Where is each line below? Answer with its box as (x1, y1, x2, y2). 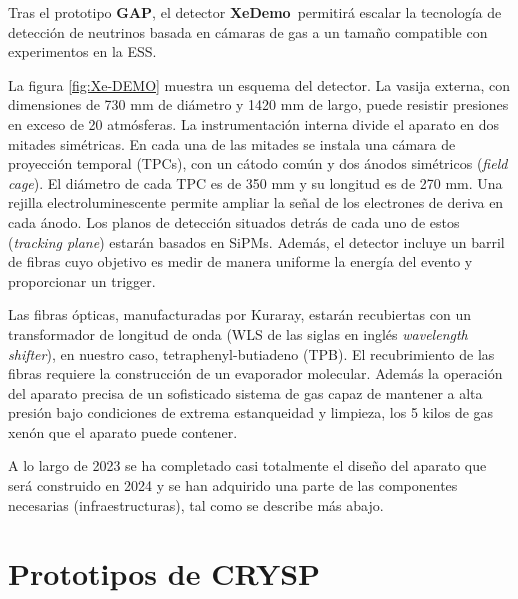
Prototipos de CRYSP (8, 553, 321, 594)
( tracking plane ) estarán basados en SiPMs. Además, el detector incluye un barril (8, 231, 505, 252)
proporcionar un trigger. (8, 270, 156, 291)
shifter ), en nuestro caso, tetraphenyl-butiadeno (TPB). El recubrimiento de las (8, 343, 495, 364)
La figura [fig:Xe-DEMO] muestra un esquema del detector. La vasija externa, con (8, 74, 511, 95)
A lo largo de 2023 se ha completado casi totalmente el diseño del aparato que (8, 455, 487, 476)
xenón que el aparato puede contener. (8, 421, 238, 442)
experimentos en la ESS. (8, 41, 157, 62)
